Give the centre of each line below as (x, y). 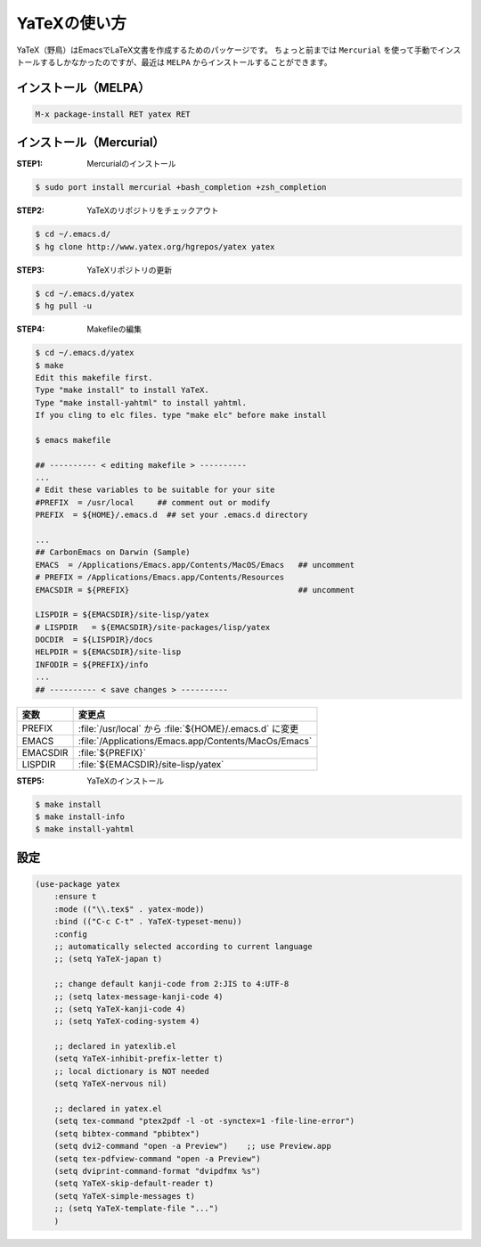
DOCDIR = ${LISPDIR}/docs (94, 640)
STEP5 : (30, 781)
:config (71, 934)
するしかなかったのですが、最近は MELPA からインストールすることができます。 (186, 62)
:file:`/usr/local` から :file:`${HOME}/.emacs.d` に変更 (188, 728)
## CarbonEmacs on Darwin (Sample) (113, 552)
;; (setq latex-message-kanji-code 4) (139, 997)
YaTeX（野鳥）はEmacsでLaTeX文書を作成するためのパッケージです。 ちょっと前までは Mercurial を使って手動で (227, 50)
